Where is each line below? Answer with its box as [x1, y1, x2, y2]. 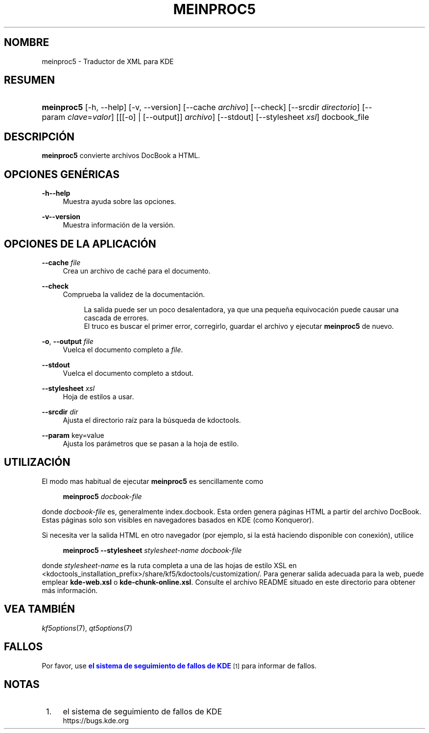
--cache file [42, 258, 81, 267]
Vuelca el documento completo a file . [63, 345, 183, 354]
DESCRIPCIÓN [4, 130, 75, 143]
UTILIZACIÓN [4, 456, 71, 469]
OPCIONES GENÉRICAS [4, 168, 119, 181]
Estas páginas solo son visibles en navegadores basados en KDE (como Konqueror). [42, 515, 314, 524]
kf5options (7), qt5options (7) [42, 623, 133, 632]
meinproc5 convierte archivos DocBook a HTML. [42, 151, 200, 160]
